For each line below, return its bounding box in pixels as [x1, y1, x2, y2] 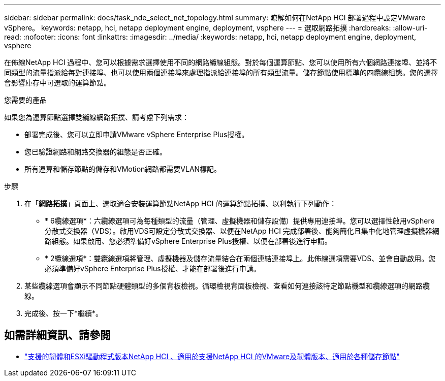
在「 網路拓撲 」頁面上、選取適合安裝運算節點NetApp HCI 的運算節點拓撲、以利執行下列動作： [24, 199, 337, 208]
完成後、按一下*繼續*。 [24, 309, 103, 317]
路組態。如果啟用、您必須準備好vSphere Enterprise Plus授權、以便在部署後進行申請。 [45, 237, 332, 245]
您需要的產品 [4, 96, 47, 104]
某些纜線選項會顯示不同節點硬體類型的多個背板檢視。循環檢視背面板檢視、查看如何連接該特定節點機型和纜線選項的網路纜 [24, 281, 430, 290]
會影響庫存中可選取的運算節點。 [4, 78, 111, 87]
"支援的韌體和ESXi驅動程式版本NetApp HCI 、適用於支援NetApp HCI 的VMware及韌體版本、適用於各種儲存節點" [24, 352, 400, 361]
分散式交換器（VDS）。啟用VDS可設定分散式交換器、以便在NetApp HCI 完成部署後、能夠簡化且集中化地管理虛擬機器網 [45, 227, 439, 235]
